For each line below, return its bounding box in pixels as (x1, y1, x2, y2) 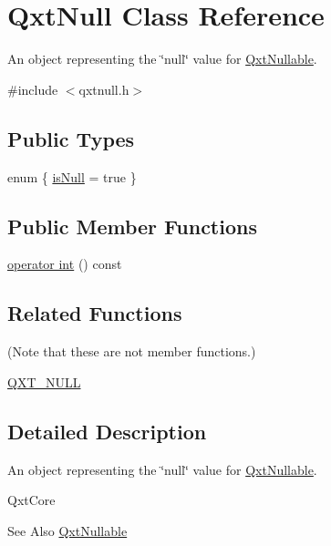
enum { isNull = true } (7, 167, 137, 186)
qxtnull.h (78, 79, 129, 98)
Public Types (7, 124, 135, 152)
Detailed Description (7, 417, 207, 445)
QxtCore (7, 490, 56, 510)
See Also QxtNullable (7, 520, 128, 540)
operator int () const (7, 254, 122, 273)
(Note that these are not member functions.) (7, 342, 256, 361)
